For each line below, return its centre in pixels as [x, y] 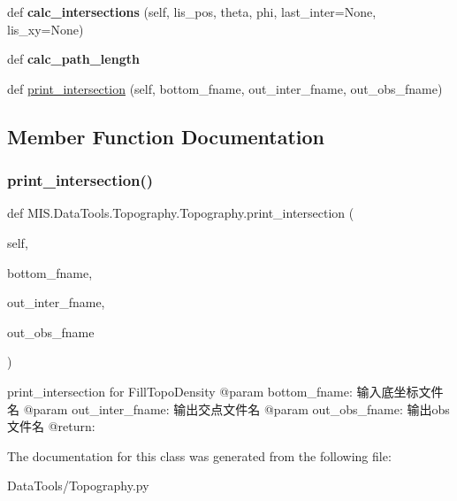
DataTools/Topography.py [78, 486]
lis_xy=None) [46, 29]
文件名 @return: [51, 426]
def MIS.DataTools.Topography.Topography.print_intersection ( [181, 213]
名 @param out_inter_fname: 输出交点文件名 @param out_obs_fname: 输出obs [228, 409]
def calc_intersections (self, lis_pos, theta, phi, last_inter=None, [192, 12]
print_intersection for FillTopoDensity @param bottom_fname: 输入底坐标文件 [225, 391]
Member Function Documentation [166, 136]
